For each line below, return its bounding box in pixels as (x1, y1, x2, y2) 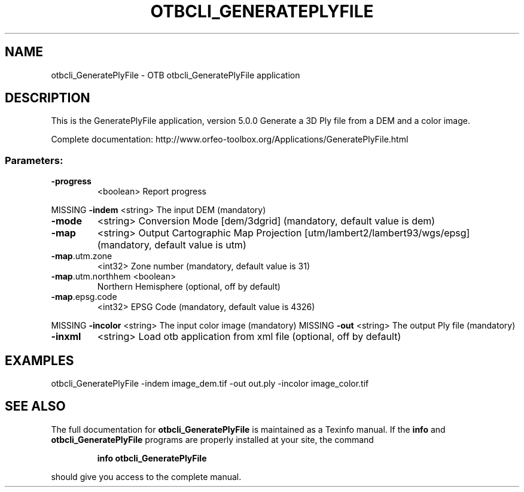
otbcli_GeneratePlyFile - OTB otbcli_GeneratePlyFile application (51, 69, 300, 80)
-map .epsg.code (51, 291, 117, 302)
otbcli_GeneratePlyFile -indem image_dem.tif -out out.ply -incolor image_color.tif (51, 378, 369, 389)
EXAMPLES (5, 353, 74, 368)
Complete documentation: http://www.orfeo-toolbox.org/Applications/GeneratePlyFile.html (51, 134, 409, 145)
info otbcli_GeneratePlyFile (97, 452, 207, 463)
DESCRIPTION (5, 90, 90, 106)
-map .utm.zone (51, 251, 112, 262)
